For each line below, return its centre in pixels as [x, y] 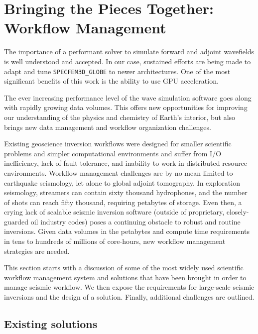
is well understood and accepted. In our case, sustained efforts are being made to [128, 61]
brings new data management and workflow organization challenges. [108, 127]
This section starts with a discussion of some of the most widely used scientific [124, 268]
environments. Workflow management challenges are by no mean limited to [119, 172]
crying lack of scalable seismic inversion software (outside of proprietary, [114, 212]
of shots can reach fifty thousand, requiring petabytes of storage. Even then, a [123, 202]
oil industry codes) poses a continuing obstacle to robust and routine [135, 221]
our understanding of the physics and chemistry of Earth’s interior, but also [120, 117]
